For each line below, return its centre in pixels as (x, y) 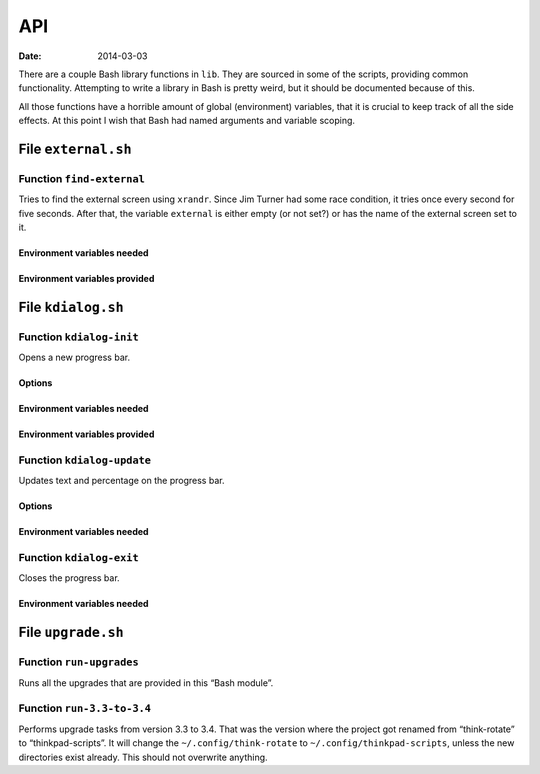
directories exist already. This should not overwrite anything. (143, 757)
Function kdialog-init (78, 337)
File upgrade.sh (71, 632)
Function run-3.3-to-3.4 (85, 708)
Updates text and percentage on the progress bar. (121, 481)
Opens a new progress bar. (74, 357)
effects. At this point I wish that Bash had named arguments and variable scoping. (186, 121)
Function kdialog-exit (78, 558)
